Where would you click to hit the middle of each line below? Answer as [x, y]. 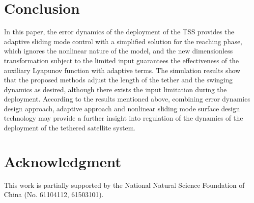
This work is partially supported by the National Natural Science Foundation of [124, 185]
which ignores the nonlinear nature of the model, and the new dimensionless [118, 51]
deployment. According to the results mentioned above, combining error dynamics [127, 99]
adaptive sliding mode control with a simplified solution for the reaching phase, [123, 41]
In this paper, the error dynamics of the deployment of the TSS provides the [119, 32]
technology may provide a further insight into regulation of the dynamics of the [124, 118]
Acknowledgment [63, 161]
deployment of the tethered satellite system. [70, 128]
